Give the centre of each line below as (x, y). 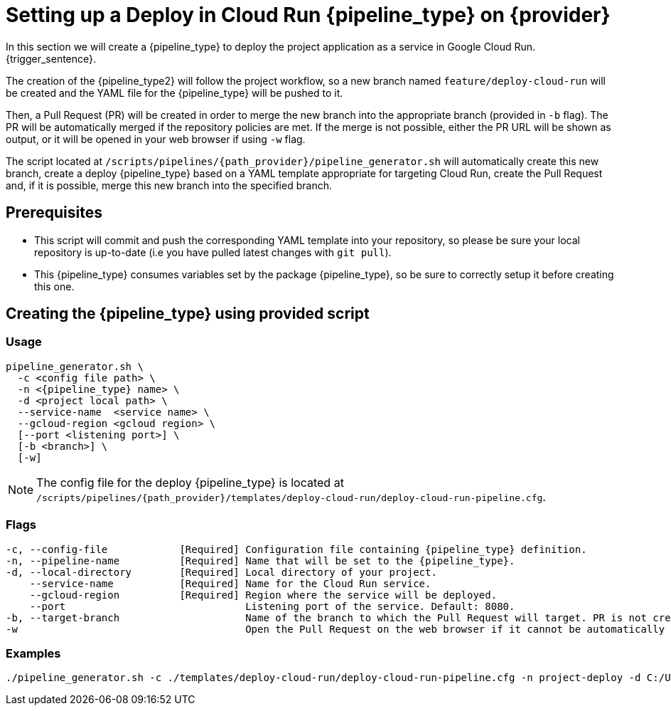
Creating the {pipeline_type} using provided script (188, 314)
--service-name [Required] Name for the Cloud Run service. (230, 583)
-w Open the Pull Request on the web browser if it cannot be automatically (335, 629)
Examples (33, 653)
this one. (54, 286)
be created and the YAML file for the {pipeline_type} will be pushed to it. (175, 93)
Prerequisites (54, 213)
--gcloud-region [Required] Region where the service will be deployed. (263, 595)
